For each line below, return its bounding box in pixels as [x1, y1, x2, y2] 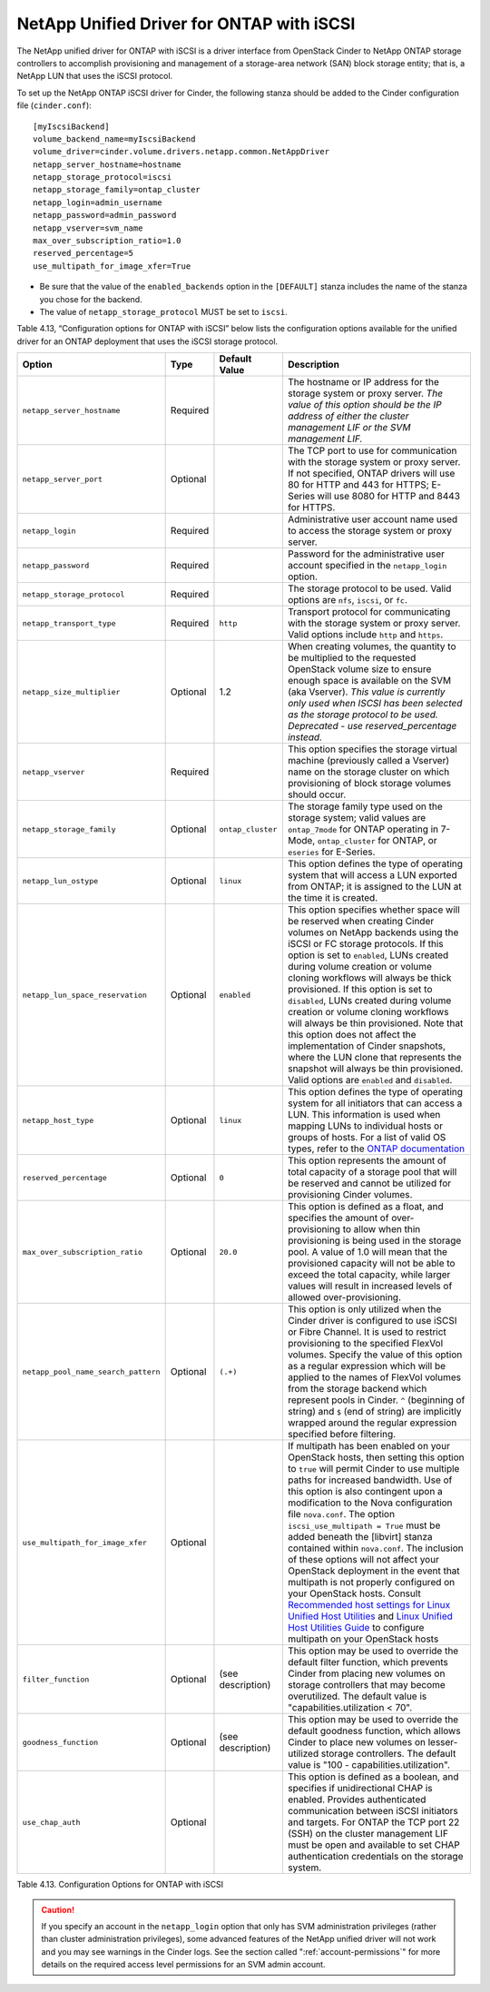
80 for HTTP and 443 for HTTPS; [287, 478, 430, 491]
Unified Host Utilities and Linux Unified [287, 1610, 454, 1622]
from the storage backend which [287, 1383, 427, 1395]
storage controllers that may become [287, 1679, 446, 1691]
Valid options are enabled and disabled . [287, 1074, 453, 1087]
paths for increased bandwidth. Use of [287, 1474, 453, 1486]
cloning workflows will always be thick [287, 971, 452, 984]
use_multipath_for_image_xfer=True [33, 261, 191, 271]
